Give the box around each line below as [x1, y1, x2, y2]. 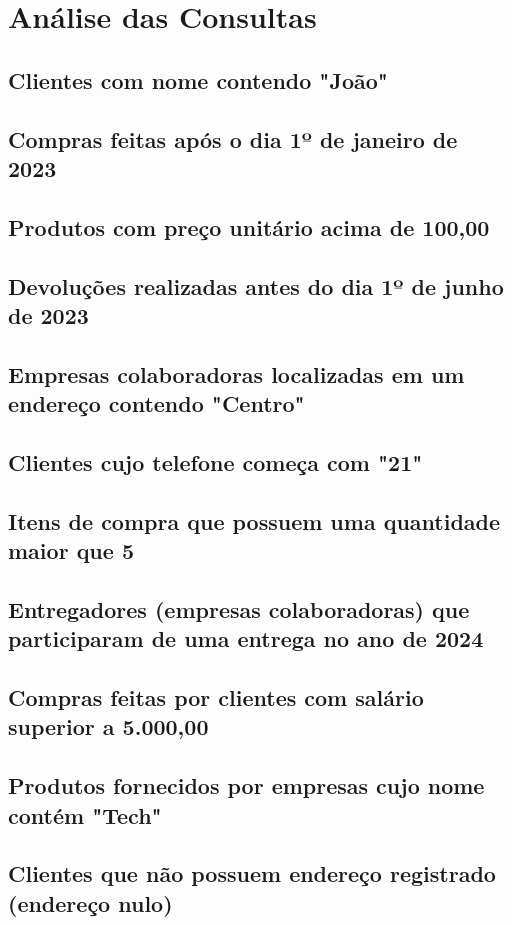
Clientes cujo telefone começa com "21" [8, 446, 423, 477]
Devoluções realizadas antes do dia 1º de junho [8, 270, 504, 301]
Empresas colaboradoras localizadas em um [8, 358, 465, 389]
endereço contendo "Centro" [8, 388, 305, 419]
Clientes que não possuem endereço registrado [8, 858, 496, 889]
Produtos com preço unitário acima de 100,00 [8, 211, 490, 242]
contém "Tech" [8, 799, 162, 830]
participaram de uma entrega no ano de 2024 [8, 623, 484, 654]
